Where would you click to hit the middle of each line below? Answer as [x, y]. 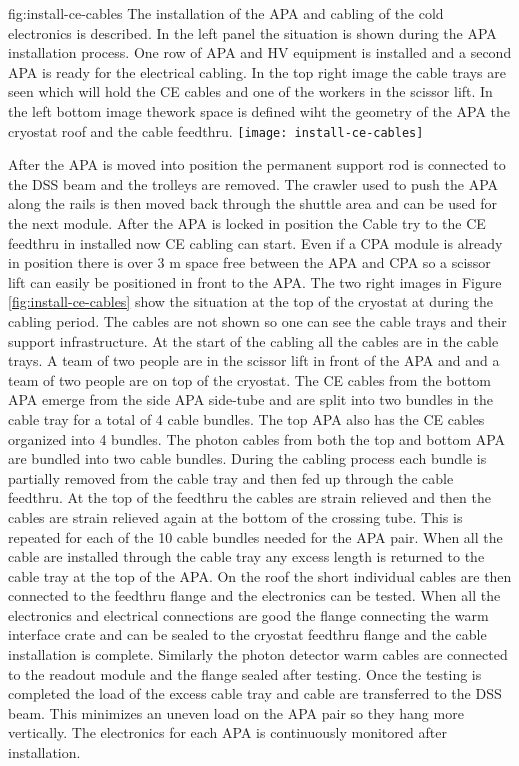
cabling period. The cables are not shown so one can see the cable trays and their [257, 320]
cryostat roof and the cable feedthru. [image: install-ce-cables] [216, 130]
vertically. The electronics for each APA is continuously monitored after [227, 732]
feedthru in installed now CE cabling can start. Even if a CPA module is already [255, 242]
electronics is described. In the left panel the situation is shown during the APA [252, 32]
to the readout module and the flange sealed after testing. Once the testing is [245, 673]
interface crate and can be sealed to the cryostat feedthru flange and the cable [247, 634]
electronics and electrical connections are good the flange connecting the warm [248, 614]
